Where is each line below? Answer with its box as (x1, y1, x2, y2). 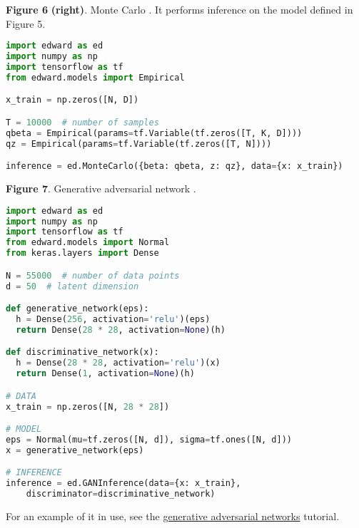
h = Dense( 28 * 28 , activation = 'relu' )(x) (16, 358, 221, 368)
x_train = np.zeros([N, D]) (6, 95, 139, 105)
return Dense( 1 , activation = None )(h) (16, 368, 195, 379)
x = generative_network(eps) (6, 445, 144, 455)
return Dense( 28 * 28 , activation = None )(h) (16, 324, 226, 335)
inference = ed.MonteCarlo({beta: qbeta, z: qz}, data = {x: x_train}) (6, 161, 343, 172)
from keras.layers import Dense (6, 248, 159, 259)
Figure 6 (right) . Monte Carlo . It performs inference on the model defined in (6, 2, 353, 16)
